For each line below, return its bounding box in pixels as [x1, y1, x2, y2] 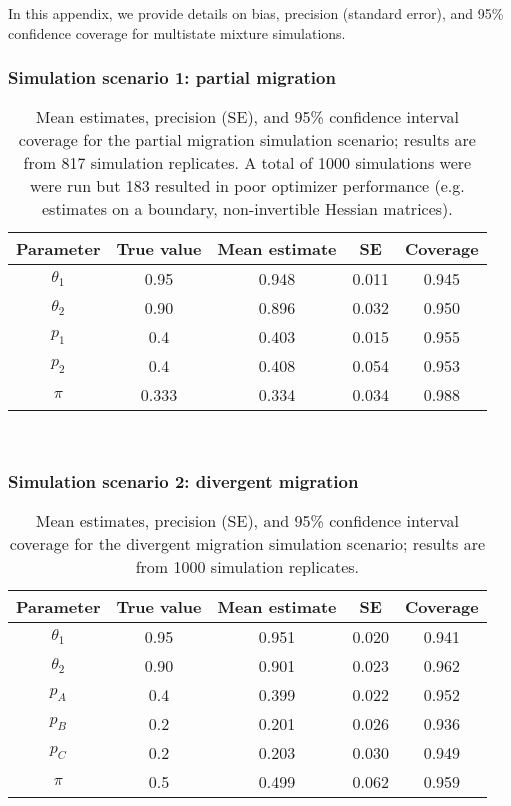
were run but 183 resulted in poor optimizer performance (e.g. [30, 174, 465, 198]
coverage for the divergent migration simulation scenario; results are [9, 532, 486, 556]
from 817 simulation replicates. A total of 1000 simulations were [23, 151, 472, 175]
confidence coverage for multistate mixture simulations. [8, 22, 346, 43]
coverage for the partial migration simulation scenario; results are [18, 128, 476, 152]
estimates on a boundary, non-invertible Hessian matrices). [41, 197, 453, 221]
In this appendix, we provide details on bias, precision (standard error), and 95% [8, 3, 504, 23]
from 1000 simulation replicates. [135, 555, 360, 579]
